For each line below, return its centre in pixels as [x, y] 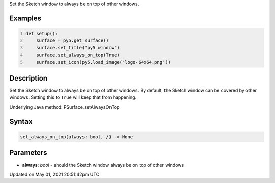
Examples [25, 18]
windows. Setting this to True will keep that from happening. [73, 97]
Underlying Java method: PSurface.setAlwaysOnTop [64, 107]
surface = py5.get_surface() [73, 41]
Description [29, 78]
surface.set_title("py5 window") [78, 48]
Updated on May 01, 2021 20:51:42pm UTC [54, 174]
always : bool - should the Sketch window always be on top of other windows [103, 165]
